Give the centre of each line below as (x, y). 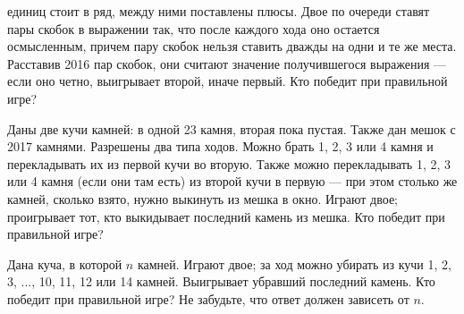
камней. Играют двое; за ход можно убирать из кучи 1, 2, (294, 263)
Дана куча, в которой (65, 263)
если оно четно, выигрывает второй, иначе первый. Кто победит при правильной (228, 81)
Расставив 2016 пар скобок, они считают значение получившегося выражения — (227, 63)
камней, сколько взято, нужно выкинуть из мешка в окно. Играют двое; (202, 198)
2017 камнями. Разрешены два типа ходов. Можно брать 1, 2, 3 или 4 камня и (220, 146)
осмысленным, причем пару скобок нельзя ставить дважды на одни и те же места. (232, 46)
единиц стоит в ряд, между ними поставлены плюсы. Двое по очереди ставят (219, 11)
